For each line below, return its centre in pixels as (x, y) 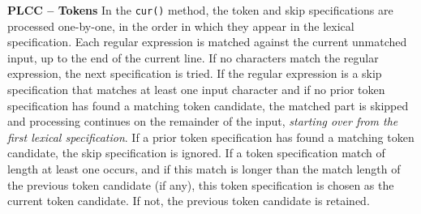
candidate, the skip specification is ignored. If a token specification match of (196, 153)
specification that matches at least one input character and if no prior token (196, 90)
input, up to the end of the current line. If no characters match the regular (193, 57)
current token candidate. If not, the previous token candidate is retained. (189, 201)
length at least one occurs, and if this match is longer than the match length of (204, 169)
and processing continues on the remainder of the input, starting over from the (203, 121)
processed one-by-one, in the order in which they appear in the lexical (181, 26)
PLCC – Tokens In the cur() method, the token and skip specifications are (200, 10)
